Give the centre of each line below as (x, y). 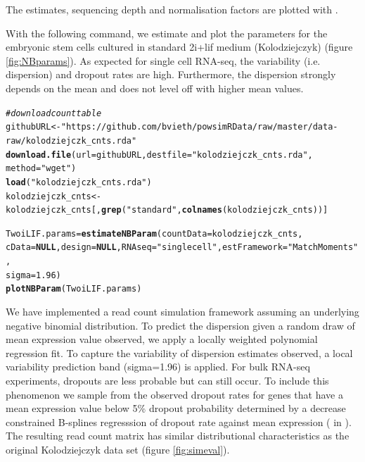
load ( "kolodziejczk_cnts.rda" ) (79, 182)
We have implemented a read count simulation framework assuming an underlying (182, 312)
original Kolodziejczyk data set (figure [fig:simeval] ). (118, 450)
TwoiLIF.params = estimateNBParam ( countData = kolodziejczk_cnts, (154, 233)
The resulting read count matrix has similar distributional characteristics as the (178, 436)
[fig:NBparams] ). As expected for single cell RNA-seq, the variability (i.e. (163, 60)
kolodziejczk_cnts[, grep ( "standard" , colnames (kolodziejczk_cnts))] (167, 210)
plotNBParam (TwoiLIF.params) (74, 289)
